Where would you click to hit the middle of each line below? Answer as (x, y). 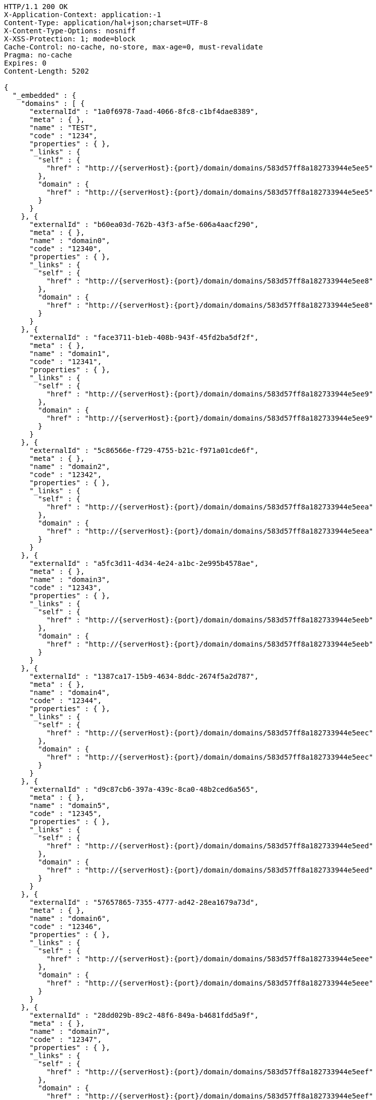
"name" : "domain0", (70, 241)
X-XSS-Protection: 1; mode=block (70, 39)
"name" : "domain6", (70, 918)
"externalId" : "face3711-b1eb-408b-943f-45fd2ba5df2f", (144, 337)
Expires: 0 (25, 63)
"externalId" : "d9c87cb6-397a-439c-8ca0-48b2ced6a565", (144, 789)
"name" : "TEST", (63, 128)
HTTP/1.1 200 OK (36, 7)
